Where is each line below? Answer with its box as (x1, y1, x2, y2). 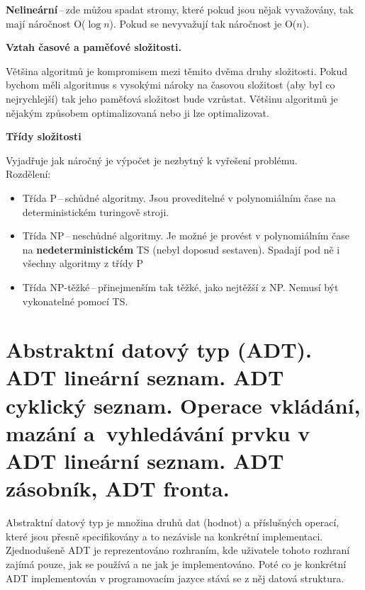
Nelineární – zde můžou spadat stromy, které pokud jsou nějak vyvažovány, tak (6, 2, 354, 16)
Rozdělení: (6, 166, 51, 181)
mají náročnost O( (6, 16, 86, 30)
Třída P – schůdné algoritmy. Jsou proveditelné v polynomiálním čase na (22, 190, 336, 205)
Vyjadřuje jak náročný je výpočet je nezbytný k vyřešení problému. (6, 152, 298, 167)
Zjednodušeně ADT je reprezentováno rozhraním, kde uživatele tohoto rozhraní (6, 543, 350, 557)
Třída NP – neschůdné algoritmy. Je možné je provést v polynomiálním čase (22, 228, 350, 243)
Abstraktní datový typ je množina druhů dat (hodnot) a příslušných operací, (6, 515, 339, 530)
